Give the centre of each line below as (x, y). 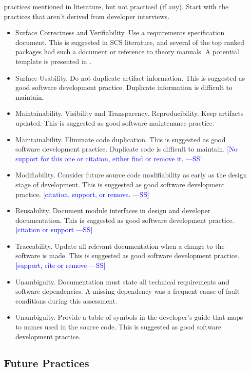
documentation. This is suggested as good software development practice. (125, 220)
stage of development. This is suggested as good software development (120, 184)
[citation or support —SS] (54, 229)
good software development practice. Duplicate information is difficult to (124, 87)
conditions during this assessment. (66, 300)
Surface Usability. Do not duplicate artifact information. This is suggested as (130, 77)
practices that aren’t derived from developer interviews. (87, 16)
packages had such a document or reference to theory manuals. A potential (127, 52)
